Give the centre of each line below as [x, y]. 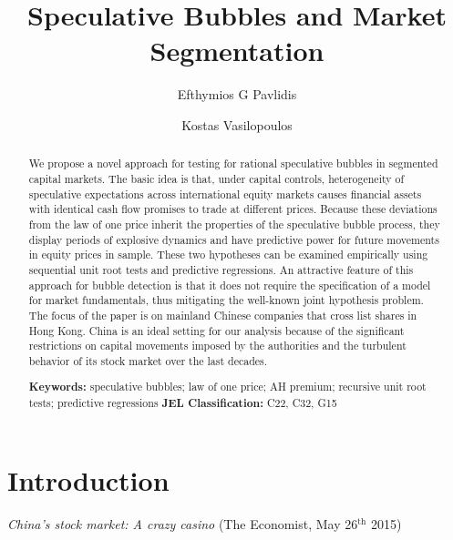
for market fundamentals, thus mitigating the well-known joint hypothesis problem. [226, 300]
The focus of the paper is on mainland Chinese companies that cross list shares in [223, 315]
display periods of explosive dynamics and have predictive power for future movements [234, 239]
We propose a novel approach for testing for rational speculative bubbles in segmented [233, 163]
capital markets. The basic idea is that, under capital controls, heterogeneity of [216, 178]
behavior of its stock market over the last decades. [148, 360]
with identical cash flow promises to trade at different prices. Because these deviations [233, 209]
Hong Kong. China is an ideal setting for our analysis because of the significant [216, 330]
